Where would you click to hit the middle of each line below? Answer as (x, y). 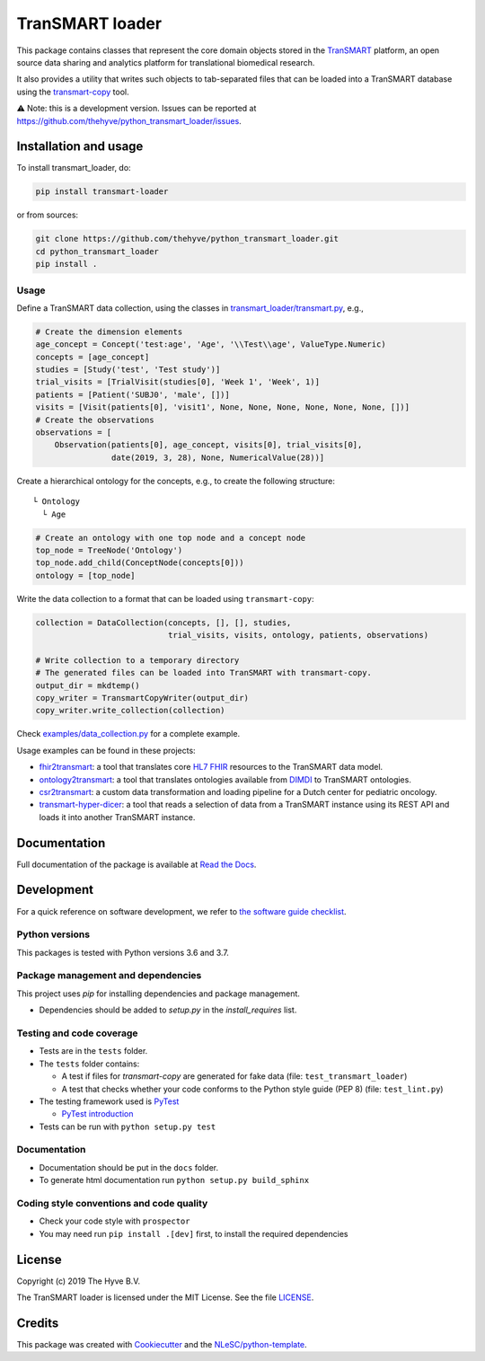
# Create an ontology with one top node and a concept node (171, 538)
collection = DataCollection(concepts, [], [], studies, (163, 623)
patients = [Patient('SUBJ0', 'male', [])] (133, 394)
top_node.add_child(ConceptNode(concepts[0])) (140, 563)
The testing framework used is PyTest (109, 1101)
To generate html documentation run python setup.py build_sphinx (174, 1180)
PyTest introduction (97, 1114)
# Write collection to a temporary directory (137, 660)
